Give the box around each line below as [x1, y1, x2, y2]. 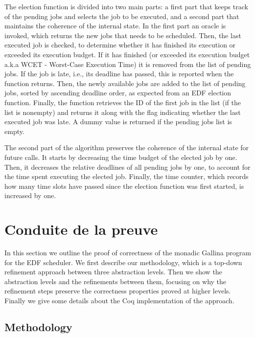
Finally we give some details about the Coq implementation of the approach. [4, 295, 234, 305]
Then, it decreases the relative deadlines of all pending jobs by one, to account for [4, 161, 251, 172]
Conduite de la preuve [4, 219, 158, 239]
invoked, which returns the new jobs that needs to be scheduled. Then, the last [4, 30, 241, 40]
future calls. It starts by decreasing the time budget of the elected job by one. [4, 152, 237, 162]
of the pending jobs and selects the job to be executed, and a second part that [4, 11, 239, 21]
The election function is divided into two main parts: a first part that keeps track [4, 1, 248, 11]
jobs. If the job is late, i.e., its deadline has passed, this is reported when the [4, 68, 234, 79]
